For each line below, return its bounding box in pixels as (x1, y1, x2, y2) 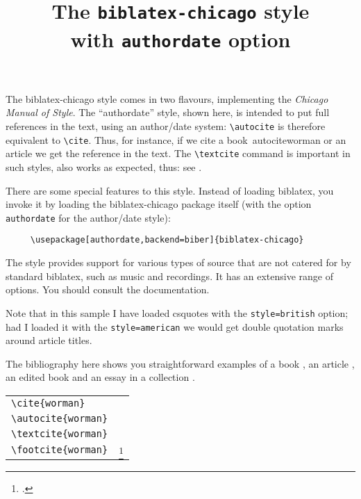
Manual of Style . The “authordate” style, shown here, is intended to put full (6, 105, 330, 120)
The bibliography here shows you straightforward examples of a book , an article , (6, 356, 355, 370)
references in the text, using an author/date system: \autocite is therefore (6, 119, 326, 133)
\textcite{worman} (11, 427, 108, 439)
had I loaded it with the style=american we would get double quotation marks (6, 319, 344, 334)
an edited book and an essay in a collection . (6, 370, 195, 384)
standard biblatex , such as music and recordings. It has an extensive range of (6, 268, 334, 283)
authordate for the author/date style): (6, 210, 171, 224)
